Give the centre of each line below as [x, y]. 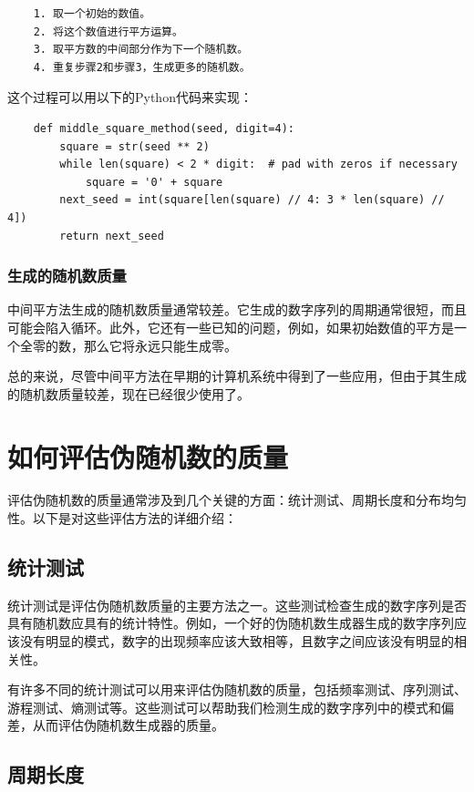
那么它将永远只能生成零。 [160, 345]
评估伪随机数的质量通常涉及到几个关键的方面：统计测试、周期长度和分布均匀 [237, 500]
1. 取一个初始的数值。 [92, 14]
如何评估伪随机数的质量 [148, 456]
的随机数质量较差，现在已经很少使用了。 [129, 393]
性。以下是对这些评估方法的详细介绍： [122, 518]
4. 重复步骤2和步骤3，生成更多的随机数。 [142, 67]
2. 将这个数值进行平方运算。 [108, 31]
